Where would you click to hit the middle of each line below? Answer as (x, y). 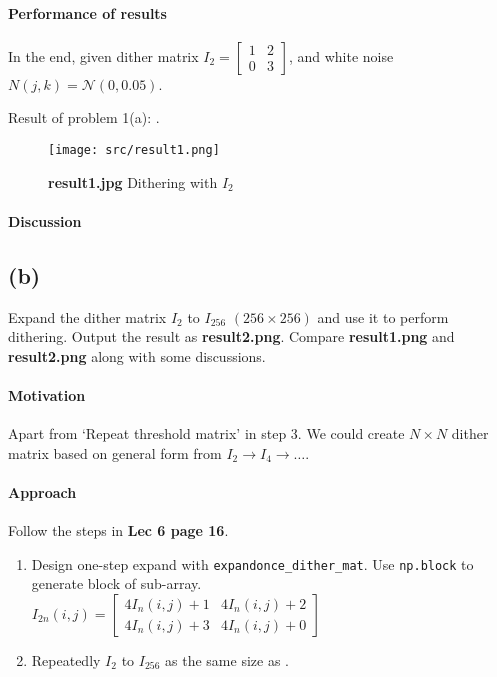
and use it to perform (383, 316)
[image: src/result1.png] (134, 149)
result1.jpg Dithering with (133, 181)
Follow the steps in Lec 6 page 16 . (118, 530)
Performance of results (87, 12)
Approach (42, 491)
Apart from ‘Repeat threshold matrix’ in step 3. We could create (206, 433)
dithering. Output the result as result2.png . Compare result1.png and (231, 336)
